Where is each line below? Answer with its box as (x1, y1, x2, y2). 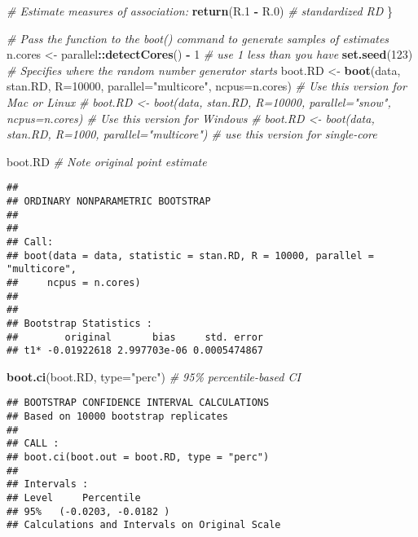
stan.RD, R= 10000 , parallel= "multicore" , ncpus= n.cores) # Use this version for (7, 77, 407, 95)
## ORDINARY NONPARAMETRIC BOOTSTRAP (7, 196, 211, 207)
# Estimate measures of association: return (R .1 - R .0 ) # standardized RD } (7, 2, 394, 19)
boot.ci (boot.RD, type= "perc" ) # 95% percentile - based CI (7, 368, 301, 385)
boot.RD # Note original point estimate (7, 152, 207, 169)
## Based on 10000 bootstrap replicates (7, 411, 229, 423)
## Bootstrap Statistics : (7, 317, 152, 329)
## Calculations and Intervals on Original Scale (7, 519, 281, 531)
